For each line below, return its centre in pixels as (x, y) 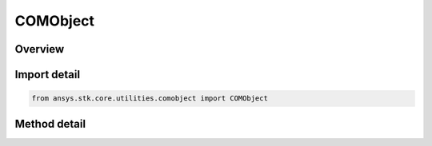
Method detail (50, 124)
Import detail (47, 75)
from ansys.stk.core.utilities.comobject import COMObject (150, 99)
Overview (40, 49)
